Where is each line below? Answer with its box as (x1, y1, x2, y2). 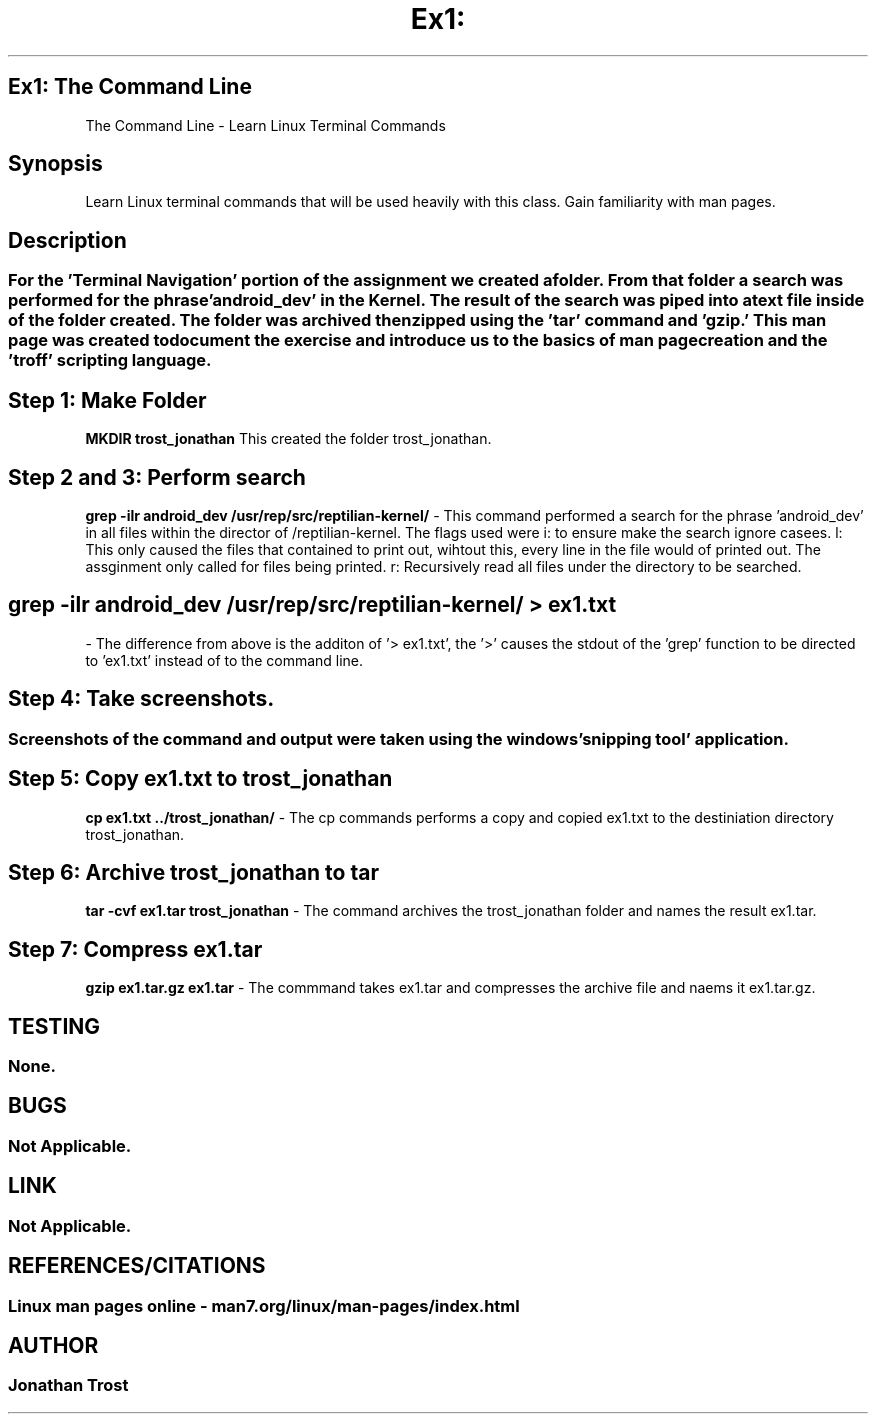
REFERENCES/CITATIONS (8, 1253, 266, 1279)
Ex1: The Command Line (8, 74, 252, 100)
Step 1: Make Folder (8, 387, 207, 413)
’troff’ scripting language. (8, 350, 212, 371)
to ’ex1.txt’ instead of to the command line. (85, 651, 364, 669)
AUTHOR (8, 1332, 99, 1358)
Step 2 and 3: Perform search (8, 464, 306, 490)
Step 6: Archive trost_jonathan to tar (8, 859, 379, 885)
